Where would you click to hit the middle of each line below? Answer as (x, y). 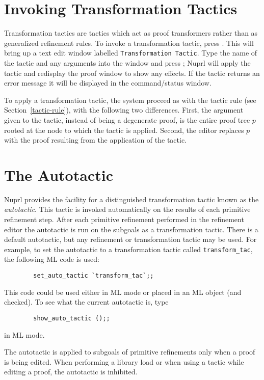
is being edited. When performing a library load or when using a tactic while (124, 361)
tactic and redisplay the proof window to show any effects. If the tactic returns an (132, 73)
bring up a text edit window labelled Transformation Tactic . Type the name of (131, 53)
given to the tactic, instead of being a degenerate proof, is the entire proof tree (127, 119)
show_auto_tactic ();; (72, 318)
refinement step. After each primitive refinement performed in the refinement (124, 219)
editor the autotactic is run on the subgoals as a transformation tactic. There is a (131, 229)
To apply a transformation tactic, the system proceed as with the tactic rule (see (130, 100)
